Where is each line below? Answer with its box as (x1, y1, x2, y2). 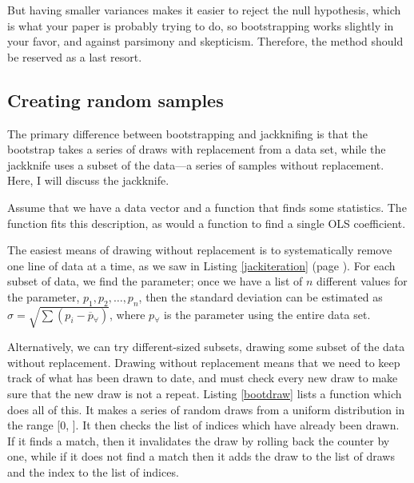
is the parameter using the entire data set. (164, 305, 371, 322)
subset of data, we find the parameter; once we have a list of (7, 273, 303, 289)
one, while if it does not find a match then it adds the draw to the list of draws (7, 448, 395, 465)
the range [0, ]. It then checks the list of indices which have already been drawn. (7, 417, 400, 433)
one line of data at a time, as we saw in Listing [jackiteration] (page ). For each (7, 257, 396, 273)
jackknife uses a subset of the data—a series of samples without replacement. (7, 156, 384, 173)
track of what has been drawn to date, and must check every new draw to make (7, 369, 398, 386)
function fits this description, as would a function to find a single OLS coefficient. (7, 214, 406, 231)
